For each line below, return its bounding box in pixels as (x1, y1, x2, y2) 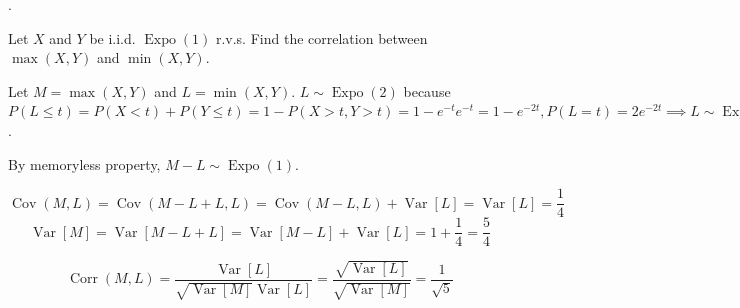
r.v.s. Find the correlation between (215, 27, 428, 48)
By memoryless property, (8, 153, 161, 174)
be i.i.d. (89, 27, 136, 48)
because (403, 80, 451, 101)
